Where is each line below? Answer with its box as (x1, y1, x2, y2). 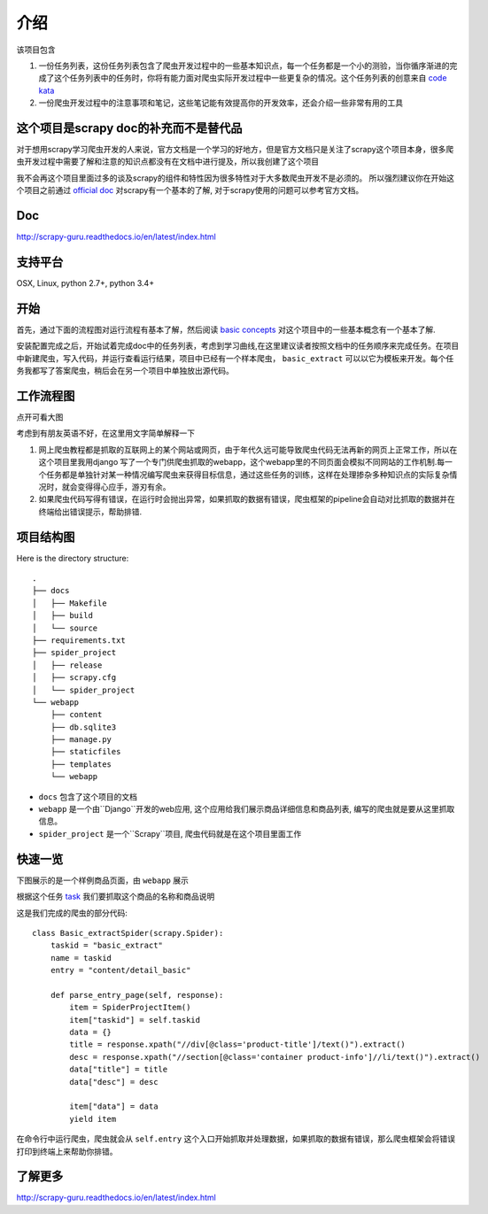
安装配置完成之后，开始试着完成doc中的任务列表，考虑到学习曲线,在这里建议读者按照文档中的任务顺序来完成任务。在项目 (16, 341, 460, 352)
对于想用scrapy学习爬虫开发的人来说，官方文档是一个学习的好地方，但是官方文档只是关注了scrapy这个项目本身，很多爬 (16, 144, 454, 155)
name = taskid (50, 953, 112, 963)
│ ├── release (32, 660, 103, 670)
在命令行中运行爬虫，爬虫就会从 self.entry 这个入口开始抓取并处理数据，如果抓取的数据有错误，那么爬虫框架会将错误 (16, 1133, 456, 1144)
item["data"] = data (69, 1102, 159, 1111)
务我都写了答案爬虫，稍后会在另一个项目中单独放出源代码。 (16, 366, 234, 376)
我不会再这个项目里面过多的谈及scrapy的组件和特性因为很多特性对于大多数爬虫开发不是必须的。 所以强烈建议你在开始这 (16, 173, 455, 183)
